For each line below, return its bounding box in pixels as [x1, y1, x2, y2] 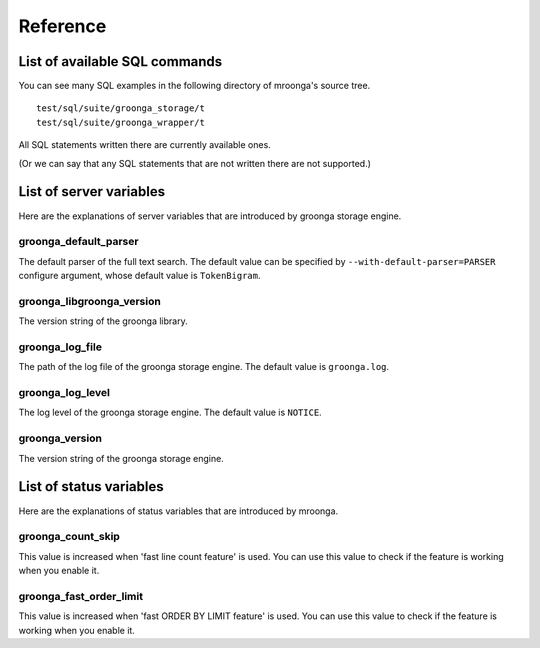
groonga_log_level [18, 386, 110, 400]
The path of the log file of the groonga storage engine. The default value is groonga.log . [18, 361, 390, 373]
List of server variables [18, 183, 165, 200]
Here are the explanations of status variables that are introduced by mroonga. [18, 505, 339, 517]
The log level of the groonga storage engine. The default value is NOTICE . [18, 406, 322, 419]
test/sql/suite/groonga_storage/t [36, 103, 205, 114]
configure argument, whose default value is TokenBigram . [18, 270, 261, 282]
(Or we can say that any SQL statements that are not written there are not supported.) [18, 157, 372, 169]
